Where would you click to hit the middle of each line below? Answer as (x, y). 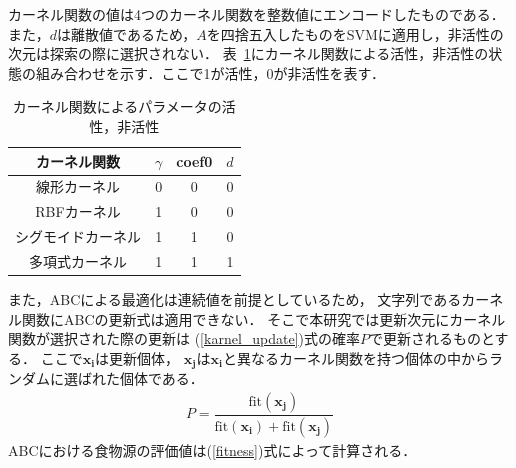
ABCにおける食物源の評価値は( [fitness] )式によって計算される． (212, 449)
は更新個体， (137, 357)
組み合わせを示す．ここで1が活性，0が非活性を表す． (210, 72)
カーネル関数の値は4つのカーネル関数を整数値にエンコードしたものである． (256, 14)
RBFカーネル (78, 211)
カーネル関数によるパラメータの (117, 106)
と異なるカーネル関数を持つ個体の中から (355, 357)
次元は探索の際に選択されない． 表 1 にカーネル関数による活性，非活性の (248, 53)
